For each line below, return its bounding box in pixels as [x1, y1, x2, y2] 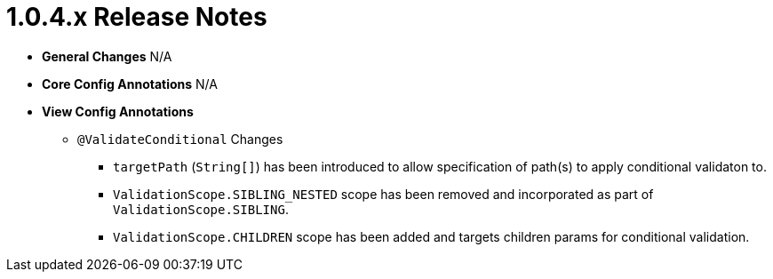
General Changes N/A [42, 48, 172, 64]
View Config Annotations [42, 103, 194, 119]
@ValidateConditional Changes [77, 131, 283, 147]
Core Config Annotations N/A [42, 76, 218, 92]
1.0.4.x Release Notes [6, 2, 267, 32]
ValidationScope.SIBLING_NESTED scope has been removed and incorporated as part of [113, 186, 654, 202]
